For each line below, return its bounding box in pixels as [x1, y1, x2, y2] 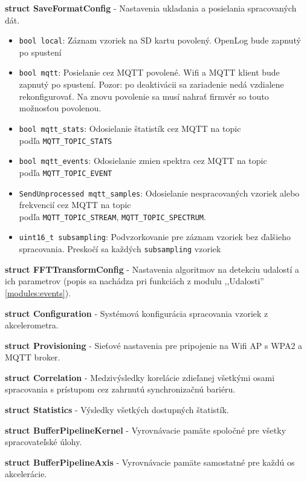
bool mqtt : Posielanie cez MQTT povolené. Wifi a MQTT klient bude [19, 66, 280, 79]
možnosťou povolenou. [19, 102, 102, 114]
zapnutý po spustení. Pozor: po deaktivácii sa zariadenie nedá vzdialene [19, 78, 284, 91]
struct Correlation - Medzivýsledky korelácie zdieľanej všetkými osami [5, 371, 275, 383]
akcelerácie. [5, 467, 47, 480]
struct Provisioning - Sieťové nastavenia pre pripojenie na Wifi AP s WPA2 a [5, 339, 303, 351]
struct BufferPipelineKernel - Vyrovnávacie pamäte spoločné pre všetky [5, 423, 286, 436]
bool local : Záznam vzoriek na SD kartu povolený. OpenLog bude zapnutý [19, 34, 301, 47]
